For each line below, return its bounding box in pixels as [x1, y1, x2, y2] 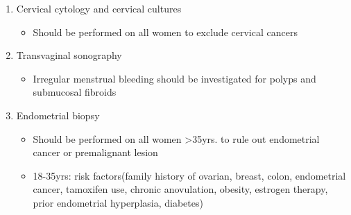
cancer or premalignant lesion [33, 145, 158, 160]
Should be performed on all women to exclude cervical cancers [33, 24, 298, 39]
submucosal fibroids [33, 85, 117, 99]
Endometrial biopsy [16, 108, 100, 122]
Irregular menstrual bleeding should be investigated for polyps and [33, 71, 316, 85]
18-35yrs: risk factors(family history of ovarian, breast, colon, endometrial [33, 168, 346, 182]
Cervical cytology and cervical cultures [16, 1, 182, 15]
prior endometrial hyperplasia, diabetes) [33, 195, 203, 209]
